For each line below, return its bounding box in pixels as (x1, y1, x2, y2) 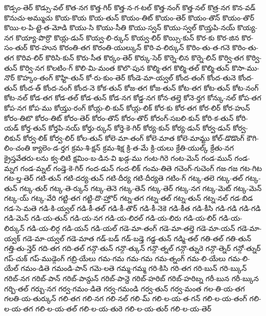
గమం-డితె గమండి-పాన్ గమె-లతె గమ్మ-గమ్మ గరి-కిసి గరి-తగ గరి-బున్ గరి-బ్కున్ (21, 263, 247, 273)
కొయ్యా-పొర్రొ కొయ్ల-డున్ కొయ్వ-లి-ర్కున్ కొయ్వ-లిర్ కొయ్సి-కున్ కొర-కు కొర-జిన (15, 32, 239, 43)
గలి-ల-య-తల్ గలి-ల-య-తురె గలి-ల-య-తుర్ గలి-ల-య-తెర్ (35, 303, 212, 313)
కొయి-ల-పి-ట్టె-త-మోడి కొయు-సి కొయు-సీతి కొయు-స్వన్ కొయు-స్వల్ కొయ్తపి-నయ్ (4, 22, 235, 33)
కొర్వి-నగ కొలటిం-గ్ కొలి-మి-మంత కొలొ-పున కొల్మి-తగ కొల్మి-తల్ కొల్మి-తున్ (19, 62, 230, 73)
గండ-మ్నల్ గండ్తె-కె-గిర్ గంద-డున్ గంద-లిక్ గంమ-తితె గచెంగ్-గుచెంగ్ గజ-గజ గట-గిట (20, 162, 262, 173)
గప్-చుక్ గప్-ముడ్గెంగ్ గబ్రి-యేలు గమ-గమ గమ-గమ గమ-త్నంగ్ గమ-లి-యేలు (4, 252, 226, 263)
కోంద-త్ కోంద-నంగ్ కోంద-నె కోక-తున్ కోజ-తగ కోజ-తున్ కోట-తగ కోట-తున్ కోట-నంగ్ (19, 82, 259, 93)
